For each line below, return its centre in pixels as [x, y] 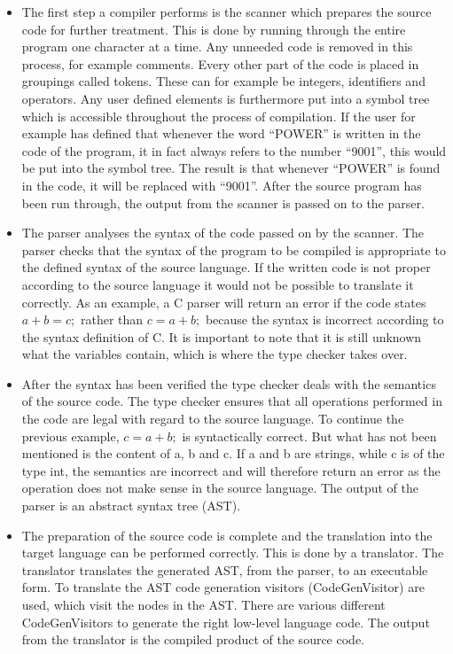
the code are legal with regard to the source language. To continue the [213, 419]
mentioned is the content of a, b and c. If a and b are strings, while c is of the [233, 453]
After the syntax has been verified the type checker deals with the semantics [229, 383]
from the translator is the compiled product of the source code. [193, 639]
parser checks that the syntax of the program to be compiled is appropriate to [234, 249]
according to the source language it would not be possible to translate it [218, 284]
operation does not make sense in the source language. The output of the [220, 488]
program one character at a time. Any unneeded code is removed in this [217, 47]
